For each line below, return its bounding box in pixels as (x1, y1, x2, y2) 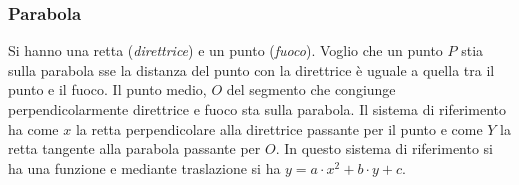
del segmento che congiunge (226, 79, 396, 100)
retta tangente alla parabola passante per (8, 138, 261, 159)
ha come (8, 118, 59, 139)
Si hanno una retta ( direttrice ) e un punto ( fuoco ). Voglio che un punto (8, 40, 443, 61)
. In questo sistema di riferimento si (275, 138, 494, 159)
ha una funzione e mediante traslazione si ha (8, 157, 281, 178)
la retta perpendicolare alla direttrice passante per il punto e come (75, 118, 483, 139)
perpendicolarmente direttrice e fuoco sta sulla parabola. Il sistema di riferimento (8, 99, 506, 119)
